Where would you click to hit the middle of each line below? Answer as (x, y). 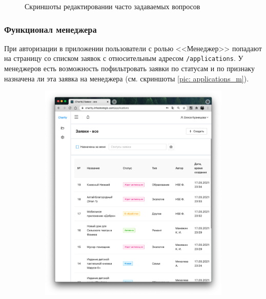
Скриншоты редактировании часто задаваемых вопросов (112, 6)
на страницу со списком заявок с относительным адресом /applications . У (124, 58)
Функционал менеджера (50, 29)
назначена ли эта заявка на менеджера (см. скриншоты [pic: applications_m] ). (127, 78)
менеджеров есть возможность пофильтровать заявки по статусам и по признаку (129, 68)
